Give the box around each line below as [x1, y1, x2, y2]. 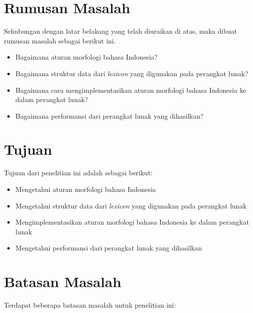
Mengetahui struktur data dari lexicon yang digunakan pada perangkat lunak [15, 200, 247, 210]
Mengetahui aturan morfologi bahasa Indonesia [15, 184, 156, 194]
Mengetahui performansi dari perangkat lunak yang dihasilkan [15, 243, 202, 253]
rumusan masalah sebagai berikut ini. [4, 35, 116, 45]
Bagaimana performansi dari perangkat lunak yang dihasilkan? [15, 110, 204, 121]
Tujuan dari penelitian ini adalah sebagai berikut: [4, 167, 153, 178]
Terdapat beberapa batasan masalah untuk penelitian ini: [4, 300, 176, 310]
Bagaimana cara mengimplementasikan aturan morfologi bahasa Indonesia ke [15, 84, 246, 95]
